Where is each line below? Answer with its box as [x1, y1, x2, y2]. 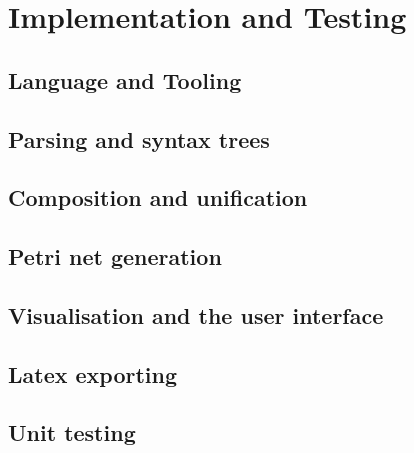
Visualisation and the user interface [8, 299, 384, 330]
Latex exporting [8, 358, 178, 389]
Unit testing [8, 417, 136, 448]
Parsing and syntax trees [8, 123, 270, 154]
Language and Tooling [8, 64, 242, 95]
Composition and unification [8, 182, 308, 213]
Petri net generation [8, 241, 222, 272]
